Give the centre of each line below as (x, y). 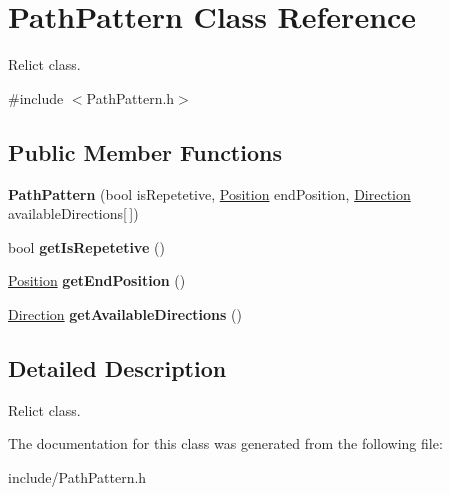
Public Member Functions (145, 151)
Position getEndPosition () (97, 280)
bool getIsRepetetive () (86, 246)
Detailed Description (117, 367)
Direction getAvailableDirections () (125, 313)
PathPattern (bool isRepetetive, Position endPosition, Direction (209, 193)
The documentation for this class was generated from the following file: (225, 443)
